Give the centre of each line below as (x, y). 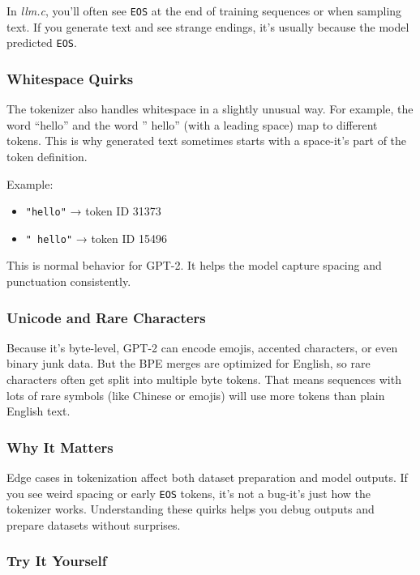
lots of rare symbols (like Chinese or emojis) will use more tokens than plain (196, 395)
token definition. (47, 156)
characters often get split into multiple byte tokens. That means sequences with (204, 379)
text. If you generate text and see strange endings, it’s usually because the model (208, 26)
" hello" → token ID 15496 (96, 238)
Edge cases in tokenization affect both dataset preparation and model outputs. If (207, 477)
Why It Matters (60, 447)
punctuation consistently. (69, 281)
